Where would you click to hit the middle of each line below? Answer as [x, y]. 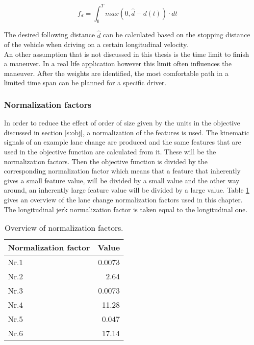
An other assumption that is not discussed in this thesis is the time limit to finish [127, 54]
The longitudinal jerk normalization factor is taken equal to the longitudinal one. [126, 209]
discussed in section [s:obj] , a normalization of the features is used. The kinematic [127, 132]
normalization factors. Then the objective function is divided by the [106, 161]
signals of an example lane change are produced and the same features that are [123, 142]
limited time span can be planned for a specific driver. [85, 83]
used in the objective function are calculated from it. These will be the [110, 152]
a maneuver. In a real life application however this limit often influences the [118, 63]
